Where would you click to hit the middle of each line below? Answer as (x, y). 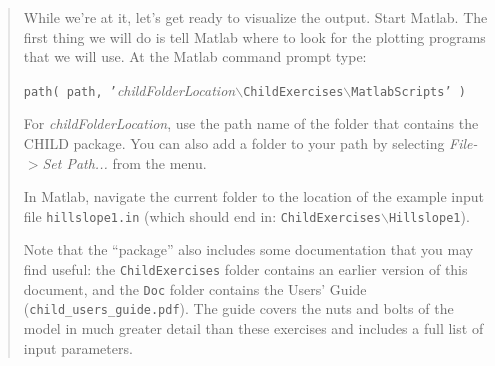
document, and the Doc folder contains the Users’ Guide (195, 288)
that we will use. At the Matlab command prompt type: (195, 56)
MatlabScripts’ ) (408, 91)
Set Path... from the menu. (124, 162)
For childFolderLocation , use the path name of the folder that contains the (251, 123)
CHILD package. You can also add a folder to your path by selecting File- (250, 143)
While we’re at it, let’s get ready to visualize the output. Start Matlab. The (255, 17)
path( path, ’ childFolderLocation (129, 89)
